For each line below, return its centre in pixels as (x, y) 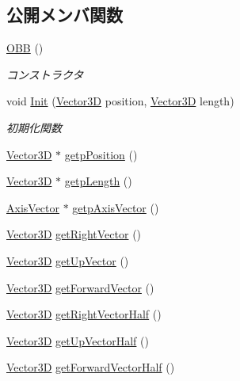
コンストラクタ (45, 74)
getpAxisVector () (116, 207)
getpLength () (98, 181)
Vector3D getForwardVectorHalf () (91, 367)
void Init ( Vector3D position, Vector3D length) (120, 101)
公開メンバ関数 (65, 15)
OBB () (25, 48)
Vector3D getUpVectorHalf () (78, 340)
